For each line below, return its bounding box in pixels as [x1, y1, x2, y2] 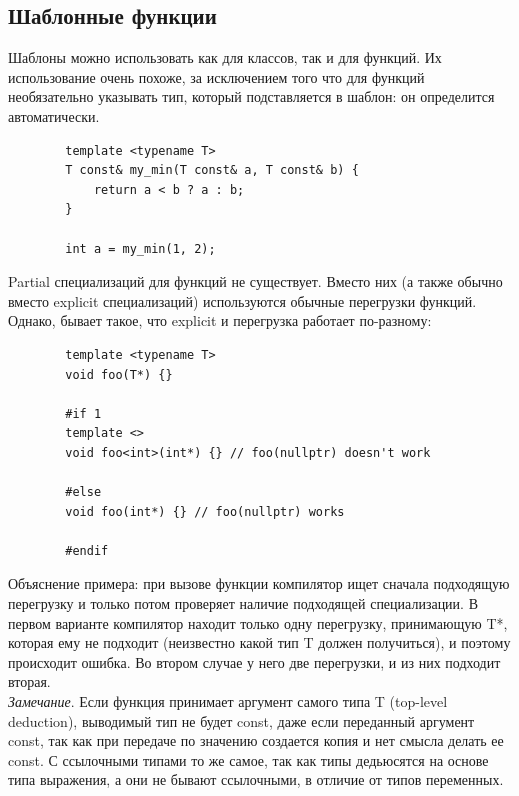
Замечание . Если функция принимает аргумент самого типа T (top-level [8, 691, 448, 712]
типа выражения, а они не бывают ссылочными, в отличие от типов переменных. [8, 769, 504, 790]
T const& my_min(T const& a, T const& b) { [65, 163, 359, 178]
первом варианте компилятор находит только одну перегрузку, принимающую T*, [8, 612, 508, 633]
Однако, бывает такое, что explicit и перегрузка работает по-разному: [8, 310, 432, 331]
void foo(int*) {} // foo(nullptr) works [65, 504, 345, 519]
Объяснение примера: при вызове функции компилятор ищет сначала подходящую [8, 573, 510, 594]
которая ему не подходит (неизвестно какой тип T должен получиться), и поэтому [8, 632, 511, 653]
